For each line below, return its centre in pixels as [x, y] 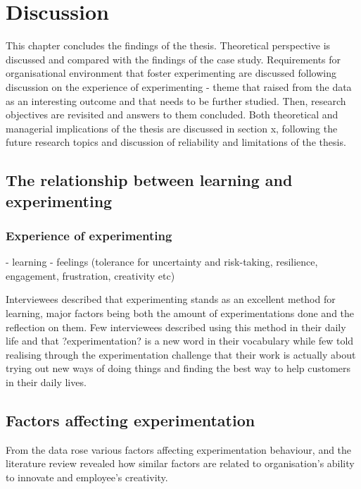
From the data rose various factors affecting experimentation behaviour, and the [179, 449]
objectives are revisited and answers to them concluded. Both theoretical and [172, 114]
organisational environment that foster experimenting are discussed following [171, 73]
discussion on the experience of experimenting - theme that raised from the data [179, 86]
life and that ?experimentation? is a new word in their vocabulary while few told [180, 341]
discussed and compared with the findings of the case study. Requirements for [173, 59]
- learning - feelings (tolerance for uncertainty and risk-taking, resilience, [162, 262]
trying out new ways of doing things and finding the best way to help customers [178, 368]
